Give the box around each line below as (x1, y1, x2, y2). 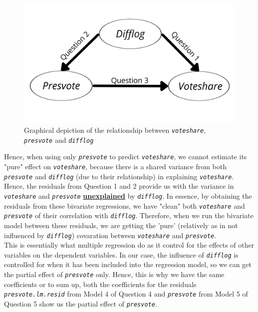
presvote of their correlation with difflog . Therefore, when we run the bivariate (4, 210, 254, 221)
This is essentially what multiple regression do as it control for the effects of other (4, 240, 255, 250)
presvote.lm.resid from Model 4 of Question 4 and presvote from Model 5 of (4, 289, 248, 299)
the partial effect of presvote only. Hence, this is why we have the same (4, 269, 225, 280)
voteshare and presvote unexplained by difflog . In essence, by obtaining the (4, 190, 252, 201)
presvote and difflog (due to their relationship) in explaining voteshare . (4, 171, 234, 181)
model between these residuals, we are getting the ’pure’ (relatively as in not (4, 220, 238, 230)
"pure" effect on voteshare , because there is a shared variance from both (4, 161, 227, 172)
